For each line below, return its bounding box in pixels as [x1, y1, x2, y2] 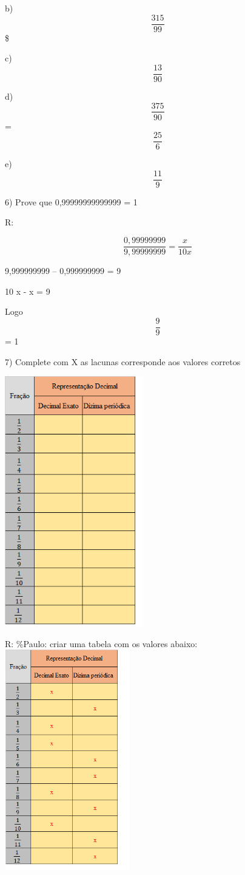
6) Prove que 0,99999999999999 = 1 [5, 195, 138, 208]
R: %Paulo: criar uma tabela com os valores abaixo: [5, 637, 198, 650]
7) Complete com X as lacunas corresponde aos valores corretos [5, 355, 241, 368]
